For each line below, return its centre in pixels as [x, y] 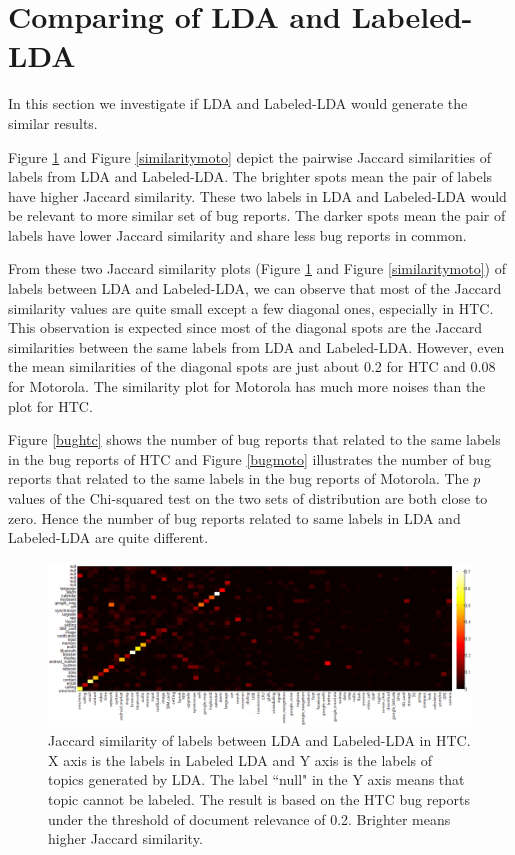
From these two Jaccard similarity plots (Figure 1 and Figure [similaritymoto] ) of [257, 268]
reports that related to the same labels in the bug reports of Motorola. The [238, 478]
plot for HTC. [50, 405]
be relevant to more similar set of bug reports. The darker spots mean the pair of [257, 215]
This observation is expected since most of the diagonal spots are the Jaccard [245, 327]
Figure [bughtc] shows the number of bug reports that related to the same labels [254, 439]
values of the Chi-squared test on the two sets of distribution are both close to [248, 498]
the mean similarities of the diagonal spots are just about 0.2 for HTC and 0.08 [252, 366]
